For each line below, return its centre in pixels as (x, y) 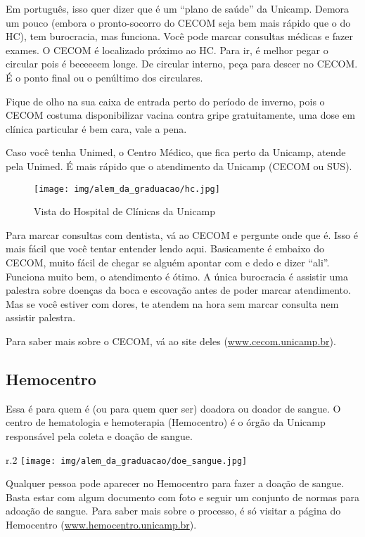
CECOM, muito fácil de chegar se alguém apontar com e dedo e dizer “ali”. (168, 262)
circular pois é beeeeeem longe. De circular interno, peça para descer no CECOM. (182, 64)
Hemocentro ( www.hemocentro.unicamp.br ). (101, 524)
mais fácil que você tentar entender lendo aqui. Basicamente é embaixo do (165, 248)
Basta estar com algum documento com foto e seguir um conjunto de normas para (183, 497)
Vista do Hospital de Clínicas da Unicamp (125, 211)
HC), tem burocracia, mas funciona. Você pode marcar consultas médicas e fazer (179, 36)
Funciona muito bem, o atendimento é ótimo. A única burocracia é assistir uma (177, 276)
